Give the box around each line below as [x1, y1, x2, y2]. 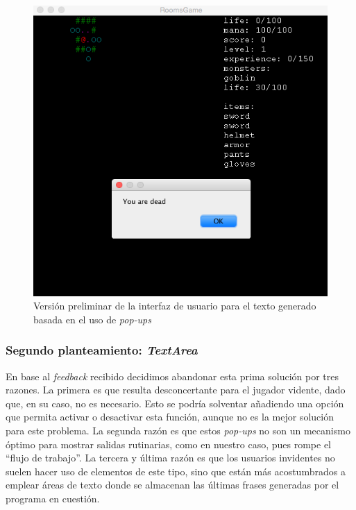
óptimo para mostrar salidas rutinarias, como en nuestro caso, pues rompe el [6, 436, 332, 451]
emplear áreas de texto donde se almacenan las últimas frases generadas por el [6, 477, 339, 492]
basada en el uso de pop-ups [33, 312, 151, 326]
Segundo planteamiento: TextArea [6, 341, 198, 359]
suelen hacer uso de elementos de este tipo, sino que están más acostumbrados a [6, 464, 346, 478]
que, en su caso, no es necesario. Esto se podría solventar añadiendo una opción [6, 396, 344, 410]
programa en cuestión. [6, 491, 100, 505]
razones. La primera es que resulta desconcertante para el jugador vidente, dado [6, 382, 346, 397]
